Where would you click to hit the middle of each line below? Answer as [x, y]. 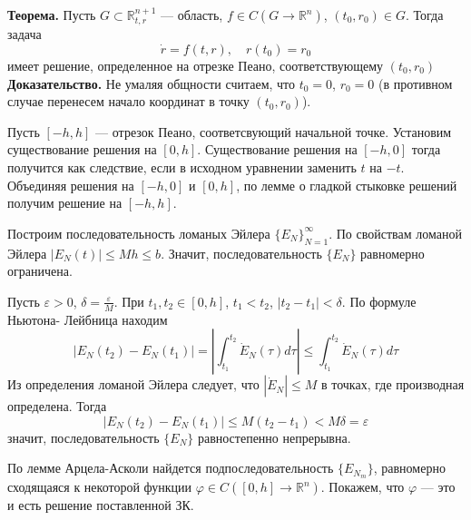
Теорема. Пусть [52, 15]
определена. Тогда [57, 406]
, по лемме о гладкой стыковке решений [347, 185]
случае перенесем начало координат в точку [128, 101]
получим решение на [65, 203]
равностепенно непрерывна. [274, 437]
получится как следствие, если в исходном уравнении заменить [182, 167]
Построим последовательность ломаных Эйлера [139, 233]
